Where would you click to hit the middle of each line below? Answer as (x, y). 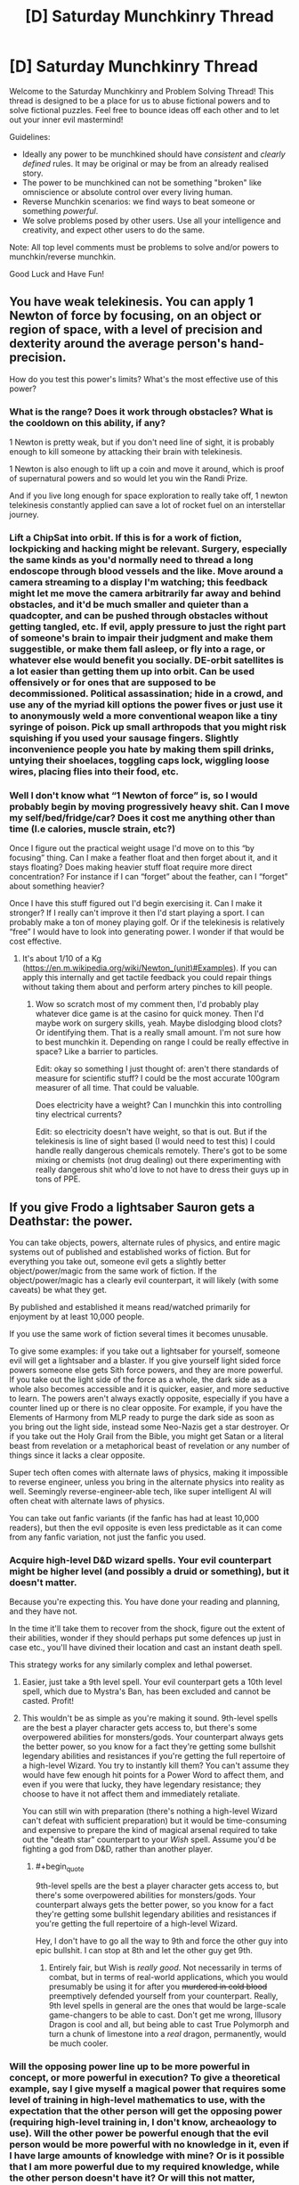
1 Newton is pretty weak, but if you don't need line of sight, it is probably (142, 442)
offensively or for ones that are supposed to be (113, 682)
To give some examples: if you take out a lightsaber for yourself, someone (145, 1351)
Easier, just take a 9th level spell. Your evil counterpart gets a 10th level (152, 1682)
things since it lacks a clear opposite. (77, 1455)
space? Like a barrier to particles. (97, 1052)
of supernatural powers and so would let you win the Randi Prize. (129, 479)
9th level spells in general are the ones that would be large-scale (167, 2006)
